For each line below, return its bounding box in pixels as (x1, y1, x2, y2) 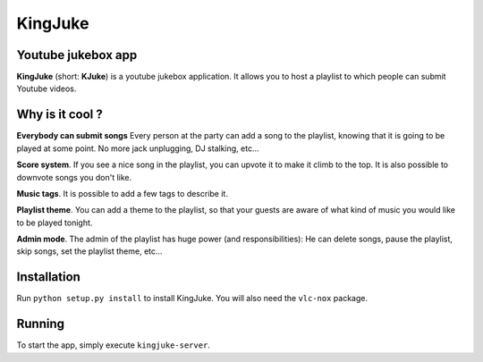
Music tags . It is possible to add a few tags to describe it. (16, 188, 228, 198)
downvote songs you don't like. (16, 172, 132, 182)
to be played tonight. (16, 217, 93, 228)
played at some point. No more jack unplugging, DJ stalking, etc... (16, 143, 259, 154)
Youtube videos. (16, 83, 77, 94)
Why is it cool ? (16, 107, 103, 122)
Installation (16, 269, 80, 285)
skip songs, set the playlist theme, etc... (16, 246, 163, 257)
